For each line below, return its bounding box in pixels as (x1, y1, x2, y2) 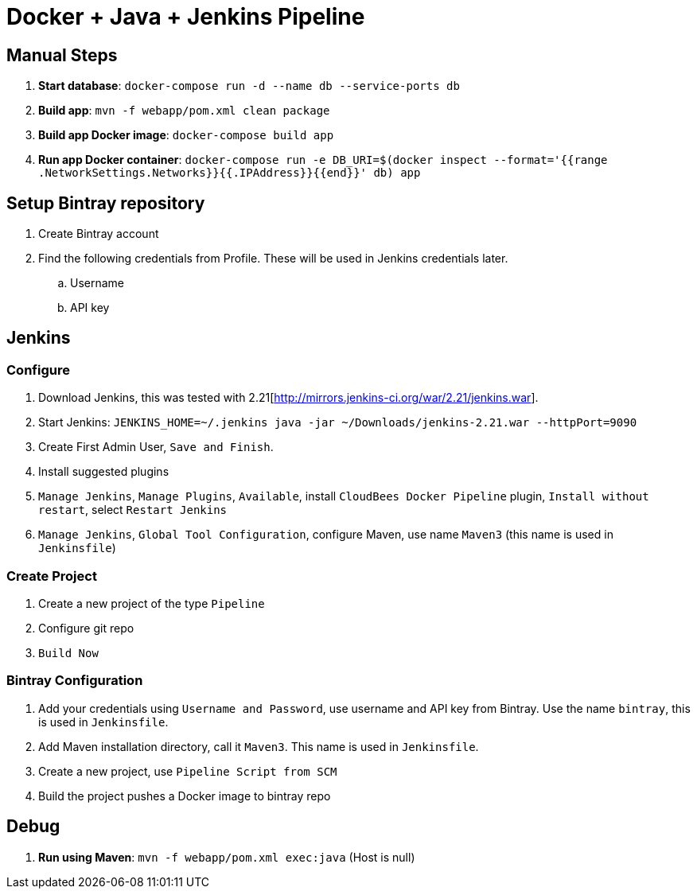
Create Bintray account (38, 227, 159, 241)
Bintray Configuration (6, 672, 143, 689)
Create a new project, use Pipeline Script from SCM (38, 764, 337, 778)
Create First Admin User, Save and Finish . (38, 440, 274, 454)
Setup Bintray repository (6, 193, 205, 213)
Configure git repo (38, 621, 134, 635)
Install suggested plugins (38, 465, 169, 479)
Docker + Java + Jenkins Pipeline (6, 3, 365, 30)
